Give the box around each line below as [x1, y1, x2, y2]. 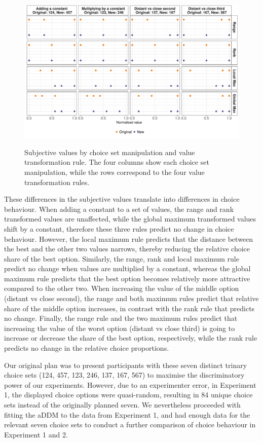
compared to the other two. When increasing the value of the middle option [4, 283, 239, 293]
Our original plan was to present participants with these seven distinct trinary [4, 359, 247, 370]
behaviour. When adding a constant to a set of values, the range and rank [4, 203, 234, 214]
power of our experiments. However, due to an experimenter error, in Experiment [4, 379, 256, 390]
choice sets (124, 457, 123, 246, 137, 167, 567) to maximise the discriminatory [4, 370, 245, 380]
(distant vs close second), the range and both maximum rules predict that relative [4, 293, 259, 304]
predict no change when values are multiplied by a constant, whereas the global [4, 263, 251, 274]
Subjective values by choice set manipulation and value [24, 146, 195, 157]
